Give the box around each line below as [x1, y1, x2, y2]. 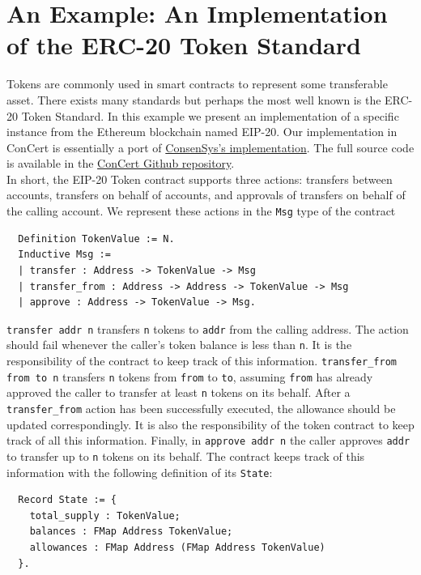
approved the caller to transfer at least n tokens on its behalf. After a [6, 384, 351, 401]
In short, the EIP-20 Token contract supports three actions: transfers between [6, 170, 393, 187]
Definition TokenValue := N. [18, 232, 175, 245]
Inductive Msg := [18, 249, 111, 261]
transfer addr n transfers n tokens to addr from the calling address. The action [6, 320, 409, 337]
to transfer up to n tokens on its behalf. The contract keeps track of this [6, 447, 365, 464]
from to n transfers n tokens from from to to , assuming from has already [6, 368, 373, 385]
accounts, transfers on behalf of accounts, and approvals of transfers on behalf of [6, 186, 406, 203]
